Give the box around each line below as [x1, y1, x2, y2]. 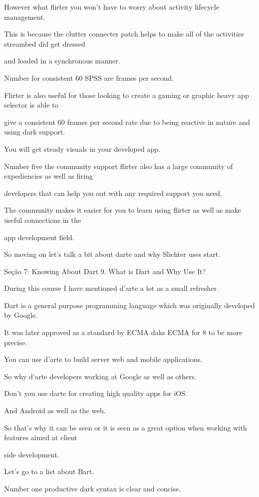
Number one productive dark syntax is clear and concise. [4, 483, 181, 493]
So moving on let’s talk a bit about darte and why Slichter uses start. [4, 249, 220, 259]
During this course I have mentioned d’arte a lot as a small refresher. [4, 283, 219, 293]
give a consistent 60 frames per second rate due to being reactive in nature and [4, 116, 250, 127]
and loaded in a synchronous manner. [4, 55, 120, 66]
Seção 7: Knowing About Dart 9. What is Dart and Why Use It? [4, 266, 206, 276]
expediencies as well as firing [4, 171, 93, 181]
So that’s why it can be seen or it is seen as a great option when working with [4, 422, 247, 433]
